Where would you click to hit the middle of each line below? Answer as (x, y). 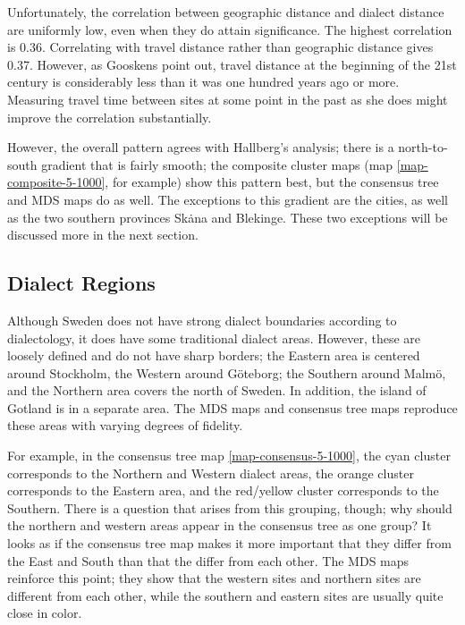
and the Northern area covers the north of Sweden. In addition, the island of (217, 390)
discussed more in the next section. (103, 235)
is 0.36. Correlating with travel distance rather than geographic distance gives (220, 47)
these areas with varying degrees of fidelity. (125, 425)
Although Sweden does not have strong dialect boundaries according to (202, 320)
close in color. (45, 613)
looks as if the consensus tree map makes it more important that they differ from (229, 543)
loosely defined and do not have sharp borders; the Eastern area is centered (214, 355)
